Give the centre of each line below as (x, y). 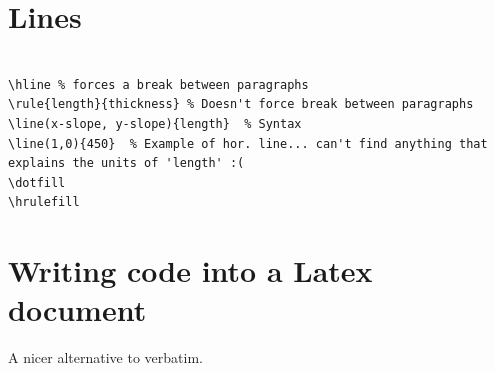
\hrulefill (44, 202)
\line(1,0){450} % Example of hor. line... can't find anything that (248, 143)
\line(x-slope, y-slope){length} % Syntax (155, 123)
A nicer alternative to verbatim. (105, 357)
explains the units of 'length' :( (126, 163)
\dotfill (37, 182)
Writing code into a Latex (190, 270)
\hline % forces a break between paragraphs (158, 84)
